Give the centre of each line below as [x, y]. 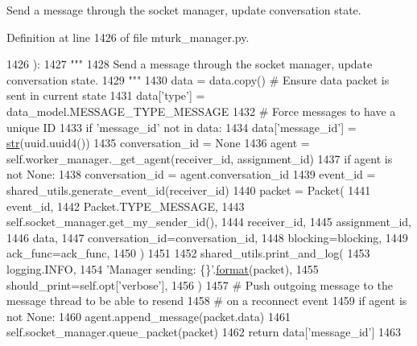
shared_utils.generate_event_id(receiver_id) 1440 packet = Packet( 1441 [189, 189]
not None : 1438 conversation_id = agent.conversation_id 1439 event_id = [191, 174]
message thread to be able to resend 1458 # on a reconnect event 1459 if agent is [207, 301]
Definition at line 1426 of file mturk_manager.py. [128, 37]
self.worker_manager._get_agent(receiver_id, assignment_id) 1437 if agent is [200, 158]
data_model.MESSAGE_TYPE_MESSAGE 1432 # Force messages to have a [201, 111]
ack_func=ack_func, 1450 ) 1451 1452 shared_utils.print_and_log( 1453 [188, 253]
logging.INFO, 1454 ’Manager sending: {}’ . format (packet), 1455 [163, 268]
